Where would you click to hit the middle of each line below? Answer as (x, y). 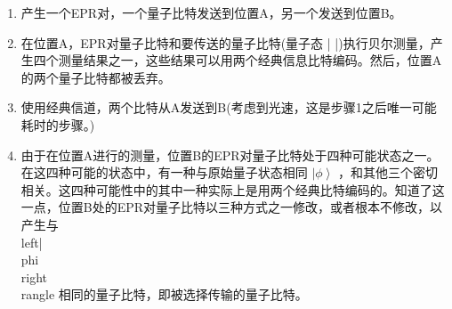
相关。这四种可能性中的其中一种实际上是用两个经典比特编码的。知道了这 (233, 189)
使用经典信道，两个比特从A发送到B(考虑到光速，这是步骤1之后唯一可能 (229, 107)
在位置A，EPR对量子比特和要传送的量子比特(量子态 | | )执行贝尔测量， (226, 42)
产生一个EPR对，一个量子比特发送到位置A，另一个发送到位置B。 (211, 12)
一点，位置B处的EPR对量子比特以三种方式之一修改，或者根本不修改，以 (232, 207)
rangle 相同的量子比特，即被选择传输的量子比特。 (164, 294)
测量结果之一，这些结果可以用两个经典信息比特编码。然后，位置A (250, 60)
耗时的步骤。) (58, 124)
